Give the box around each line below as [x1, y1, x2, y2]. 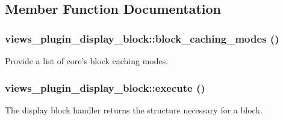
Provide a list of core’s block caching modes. [5, 55, 169, 67]
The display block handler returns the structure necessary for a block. [5, 103, 263, 116]
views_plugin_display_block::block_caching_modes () [5, 31, 279, 46]
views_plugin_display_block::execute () [5, 80, 205, 95]
